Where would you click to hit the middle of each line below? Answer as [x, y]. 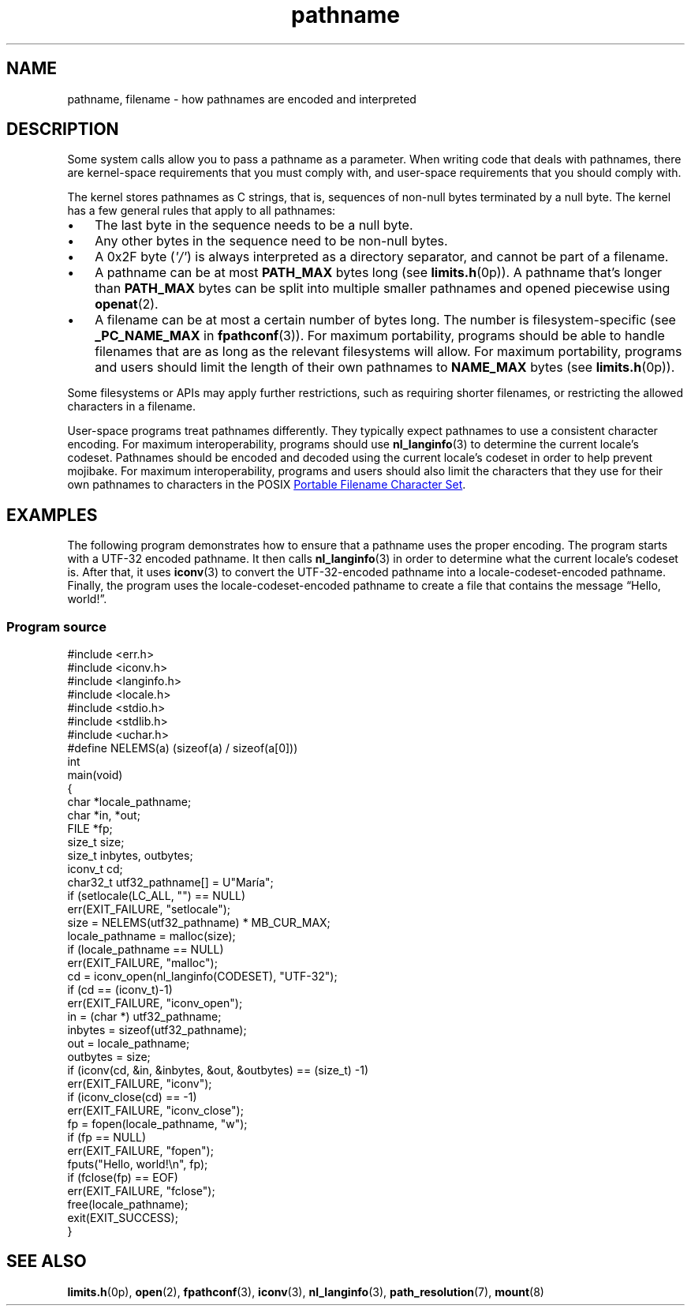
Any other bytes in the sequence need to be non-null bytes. [271, 241]
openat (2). [127, 304]
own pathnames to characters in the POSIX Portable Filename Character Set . [267, 485]
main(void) [95, 775]
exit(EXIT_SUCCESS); [123, 1218]
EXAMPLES [52, 515]
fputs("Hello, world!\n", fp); [138, 1164]
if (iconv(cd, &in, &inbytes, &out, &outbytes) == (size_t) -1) [218, 1070]
